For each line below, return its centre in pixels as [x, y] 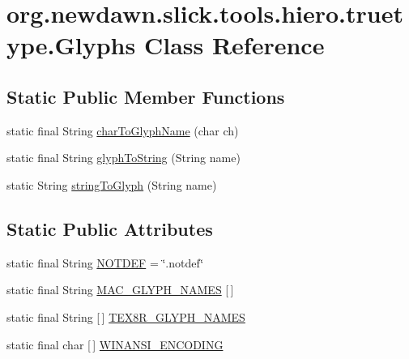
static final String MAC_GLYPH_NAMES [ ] [120, 290]
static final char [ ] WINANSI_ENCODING [115, 344]
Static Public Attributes [110, 228]
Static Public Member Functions [146, 96]
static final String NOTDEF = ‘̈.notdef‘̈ [105, 262]
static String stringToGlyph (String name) [112, 184]
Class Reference [234, 45]
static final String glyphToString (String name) [124, 158]
